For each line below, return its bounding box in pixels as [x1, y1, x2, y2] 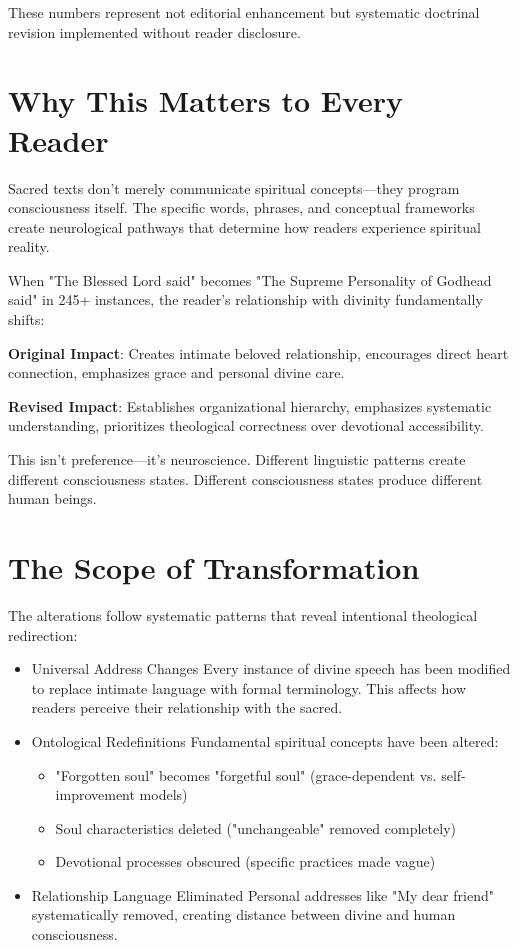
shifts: [8, 309, 45, 330]
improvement [55, 784, 135, 805]
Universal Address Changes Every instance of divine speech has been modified [31, 658, 511, 679]
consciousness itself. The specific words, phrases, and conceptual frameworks [8, 197, 475, 218]
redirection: [8, 624, 78, 645]
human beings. [8, 488, 97, 509]
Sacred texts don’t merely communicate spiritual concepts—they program [8, 177, 460, 198]
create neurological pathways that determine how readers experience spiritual [8, 216, 481, 237]
